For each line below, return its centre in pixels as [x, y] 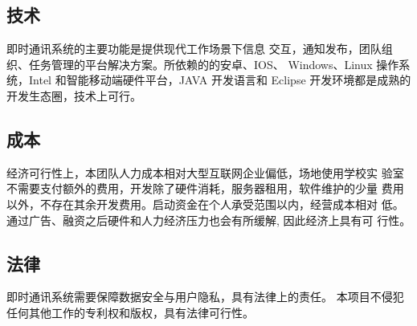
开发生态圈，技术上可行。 [74, 95]
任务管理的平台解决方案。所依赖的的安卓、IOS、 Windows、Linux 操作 [214, 64]
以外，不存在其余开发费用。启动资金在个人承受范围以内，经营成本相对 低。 [205, 204]
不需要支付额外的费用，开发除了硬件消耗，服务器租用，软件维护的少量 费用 [205, 188]
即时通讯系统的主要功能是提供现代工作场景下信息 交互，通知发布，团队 [194, 49]
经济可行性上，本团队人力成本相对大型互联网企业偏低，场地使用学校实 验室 [205, 172]
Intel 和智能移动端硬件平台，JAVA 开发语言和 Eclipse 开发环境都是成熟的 [220, 80]
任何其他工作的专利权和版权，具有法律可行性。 [130, 312]
